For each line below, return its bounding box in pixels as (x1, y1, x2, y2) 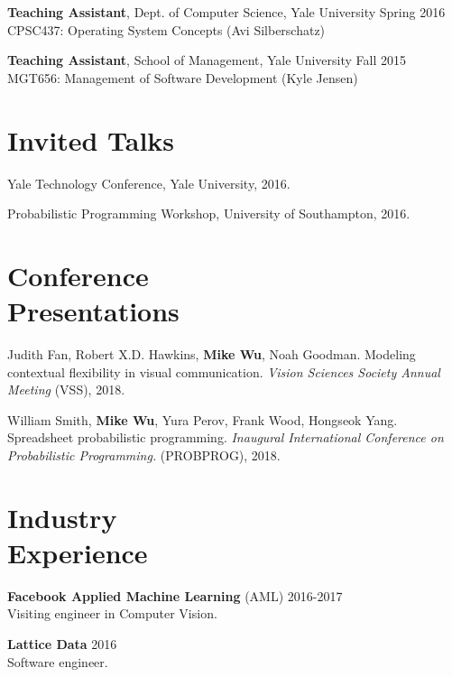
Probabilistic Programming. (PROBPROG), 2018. (7, 445, 281, 464)
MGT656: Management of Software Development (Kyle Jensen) (7, 68, 358, 87)
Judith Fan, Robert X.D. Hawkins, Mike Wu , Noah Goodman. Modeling (7, 345, 416, 363)
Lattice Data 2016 (7, 635, 117, 654)
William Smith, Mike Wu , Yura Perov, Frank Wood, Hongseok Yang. (7, 410, 398, 429)
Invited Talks (7, 121, 175, 158)
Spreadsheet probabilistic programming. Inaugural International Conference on (7, 428, 444, 447)
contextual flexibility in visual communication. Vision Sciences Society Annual (7, 362, 440, 381)
